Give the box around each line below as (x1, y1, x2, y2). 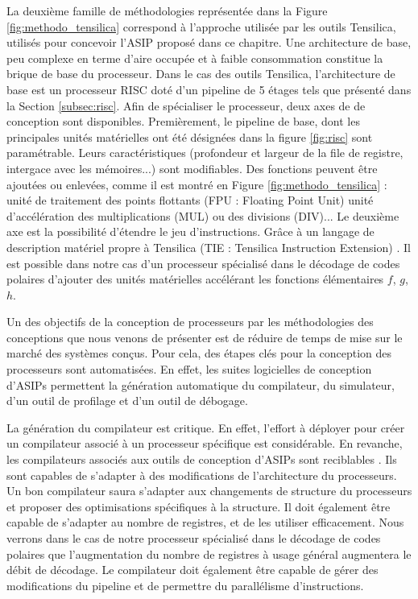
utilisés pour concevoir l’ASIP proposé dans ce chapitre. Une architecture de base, (6, 34, 412, 51)
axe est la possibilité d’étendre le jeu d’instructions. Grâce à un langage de (6, 223, 375, 240)
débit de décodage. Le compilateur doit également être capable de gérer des (6, 561, 379, 578)
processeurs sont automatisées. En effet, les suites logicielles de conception (6, 361, 372, 378)
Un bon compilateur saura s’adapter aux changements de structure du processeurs (6, 482, 412, 499)
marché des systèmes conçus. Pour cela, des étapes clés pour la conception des (6, 345, 392, 361)
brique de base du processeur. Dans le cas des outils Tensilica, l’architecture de (6, 65, 395, 82)
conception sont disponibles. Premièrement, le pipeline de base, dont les (6, 113, 360, 130)
